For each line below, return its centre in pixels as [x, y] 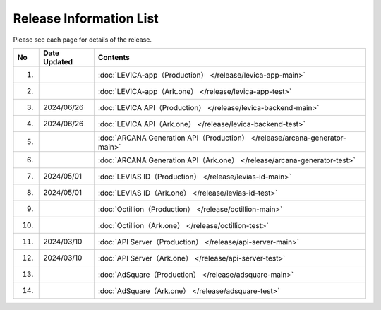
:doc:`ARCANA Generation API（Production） [174, 138]
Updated [58, 61]
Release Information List [86, 18]
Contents [114, 57]
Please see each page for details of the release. [82, 40]
